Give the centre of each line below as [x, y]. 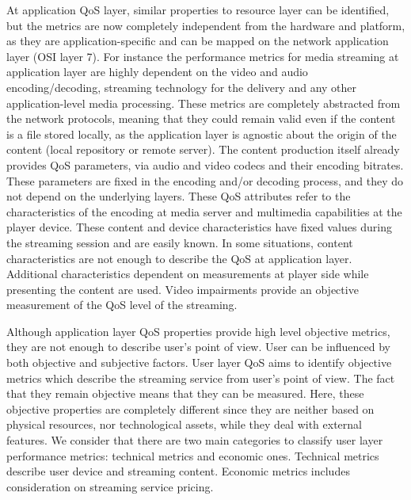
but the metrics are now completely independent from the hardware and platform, [206, 25]
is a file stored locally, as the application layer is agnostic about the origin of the [202, 134]
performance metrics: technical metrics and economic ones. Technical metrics [193, 455]
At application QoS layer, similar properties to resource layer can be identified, [198, 10]
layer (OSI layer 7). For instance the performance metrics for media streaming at [203, 56]
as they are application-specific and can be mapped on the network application [198, 41]
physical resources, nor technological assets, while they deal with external [184, 424]
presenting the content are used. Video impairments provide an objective [183, 289]
